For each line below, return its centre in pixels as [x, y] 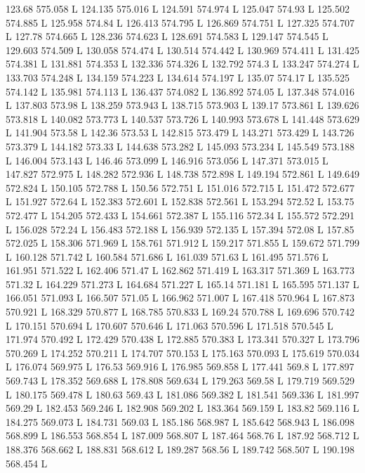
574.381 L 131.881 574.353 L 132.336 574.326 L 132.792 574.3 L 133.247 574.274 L [182, 64]
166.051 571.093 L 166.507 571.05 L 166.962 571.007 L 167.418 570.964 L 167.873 [180, 298]
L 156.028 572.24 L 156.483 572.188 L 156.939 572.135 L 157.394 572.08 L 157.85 [180, 229]
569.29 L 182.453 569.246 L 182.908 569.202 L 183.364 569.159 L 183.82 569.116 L [182, 408]
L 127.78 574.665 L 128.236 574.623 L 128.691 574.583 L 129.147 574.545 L [167, 36]
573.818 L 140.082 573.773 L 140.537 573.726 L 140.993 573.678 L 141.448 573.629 [182, 118]
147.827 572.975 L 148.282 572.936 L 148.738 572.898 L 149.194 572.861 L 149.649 [182, 174]
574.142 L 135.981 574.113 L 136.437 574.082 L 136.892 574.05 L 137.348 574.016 [180, 91]
